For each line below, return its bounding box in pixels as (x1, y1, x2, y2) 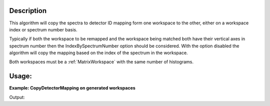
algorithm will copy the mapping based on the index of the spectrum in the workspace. (9, 50, 188, 56)
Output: (9, 94, 25, 100)
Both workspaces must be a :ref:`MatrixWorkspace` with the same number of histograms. (9, 59, 193, 65)
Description (9, 6, 47, 15)
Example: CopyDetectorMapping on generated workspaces (9, 85, 136, 91)
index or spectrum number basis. (9, 26, 77, 32)
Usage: (9, 72, 32, 81)
